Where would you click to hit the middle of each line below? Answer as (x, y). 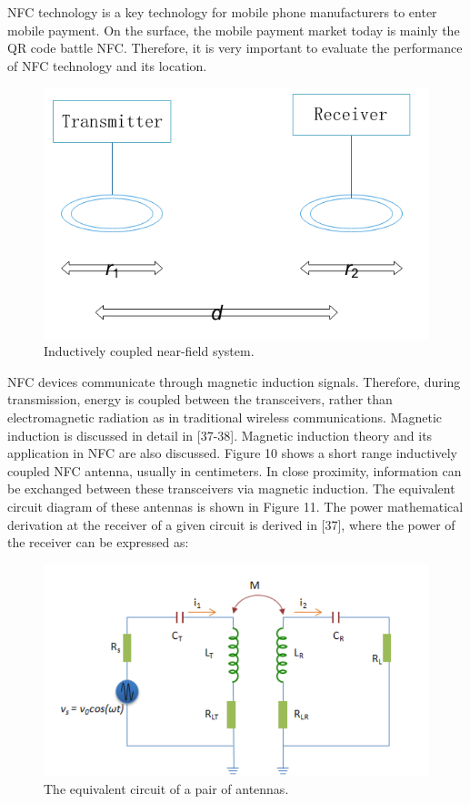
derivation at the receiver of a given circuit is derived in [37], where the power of (231, 524)
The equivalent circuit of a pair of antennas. (166, 789)
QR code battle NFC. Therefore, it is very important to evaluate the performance (235, 48)
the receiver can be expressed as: (98, 542)
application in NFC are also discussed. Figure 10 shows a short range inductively (232, 453)
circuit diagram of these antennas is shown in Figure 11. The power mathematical (235, 506)
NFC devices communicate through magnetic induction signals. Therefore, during (234, 381)
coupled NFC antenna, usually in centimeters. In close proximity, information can (235, 470)
